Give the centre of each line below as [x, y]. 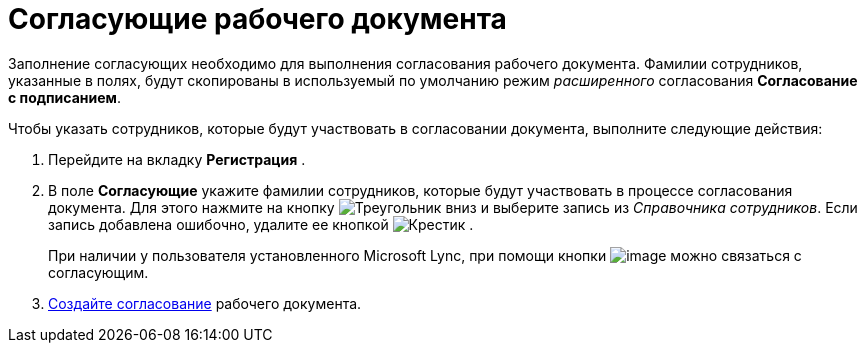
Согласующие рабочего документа [257, 19]
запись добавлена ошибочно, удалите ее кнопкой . [261, 224]
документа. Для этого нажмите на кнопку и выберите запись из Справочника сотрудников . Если [453, 207]
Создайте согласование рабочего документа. [205, 303]
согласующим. [98, 272]
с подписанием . [64, 97]
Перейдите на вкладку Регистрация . [177, 159]
